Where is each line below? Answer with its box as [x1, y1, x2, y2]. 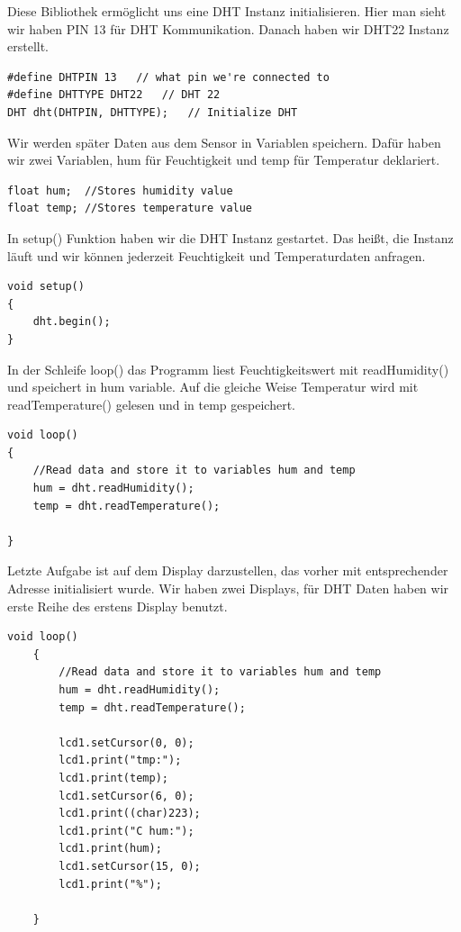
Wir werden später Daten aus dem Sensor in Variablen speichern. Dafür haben [7, 132, 441, 151]
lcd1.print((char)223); [59, 807, 201, 820]
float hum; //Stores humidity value [7, 184, 233, 197]
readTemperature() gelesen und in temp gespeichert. [7, 394, 295, 413]
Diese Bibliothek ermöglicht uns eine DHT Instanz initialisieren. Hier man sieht [7, 2, 447, 20]
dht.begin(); [32, 315, 111, 329]
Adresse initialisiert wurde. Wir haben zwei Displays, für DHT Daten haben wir [7, 579, 449, 598]
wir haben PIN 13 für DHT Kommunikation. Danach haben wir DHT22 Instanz [7, 19, 449, 38]
